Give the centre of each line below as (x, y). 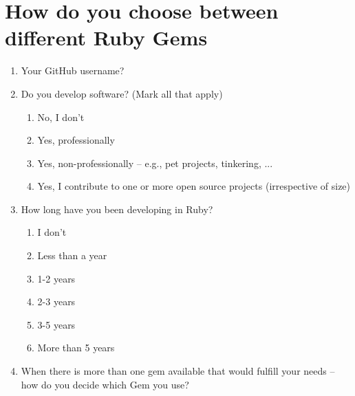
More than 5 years (76, 348)
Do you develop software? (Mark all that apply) (122, 93)
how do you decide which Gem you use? (105, 384)
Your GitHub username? (73, 70)
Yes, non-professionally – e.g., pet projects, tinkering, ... (155, 163)
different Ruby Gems (106, 37)
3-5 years (56, 324)
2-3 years (56, 301)
